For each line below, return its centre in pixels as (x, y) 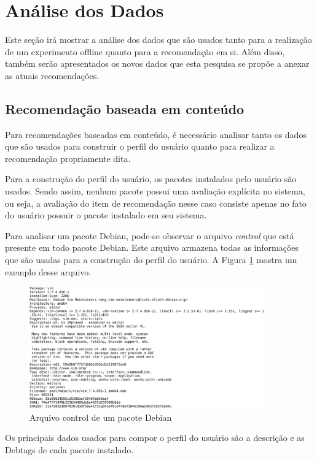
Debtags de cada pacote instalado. (69, 450)
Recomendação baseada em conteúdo (125, 108)
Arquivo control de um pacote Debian (101, 417)
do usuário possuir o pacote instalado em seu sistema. (106, 215)
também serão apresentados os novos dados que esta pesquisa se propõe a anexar (157, 63)
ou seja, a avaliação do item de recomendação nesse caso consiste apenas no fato (156, 203)
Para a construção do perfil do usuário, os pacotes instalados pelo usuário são (151, 179)
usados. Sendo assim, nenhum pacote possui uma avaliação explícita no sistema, (155, 191)
